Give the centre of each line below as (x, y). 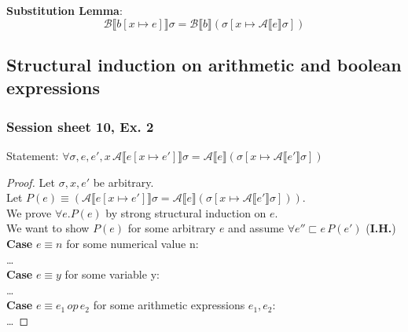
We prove (29, 212)
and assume (256, 228)
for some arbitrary (172, 228)
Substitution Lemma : (64, 10)
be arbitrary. (123, 182)
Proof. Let (31, 182)
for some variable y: (112, 274)
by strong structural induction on (186, 212)
